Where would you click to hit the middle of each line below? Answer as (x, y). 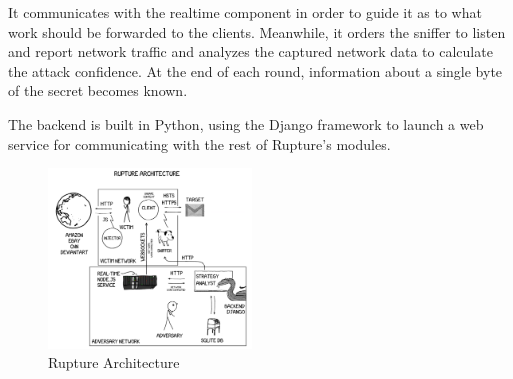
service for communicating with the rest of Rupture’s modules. (199, 143)
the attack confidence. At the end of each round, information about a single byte (255, 70)
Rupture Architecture (114, 362)
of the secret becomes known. (98, 90)
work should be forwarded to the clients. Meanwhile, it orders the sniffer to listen (257, 31)
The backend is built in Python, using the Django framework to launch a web (246, 123)
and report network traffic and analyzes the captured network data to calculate (250, 51)
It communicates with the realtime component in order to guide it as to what (245, 12)
